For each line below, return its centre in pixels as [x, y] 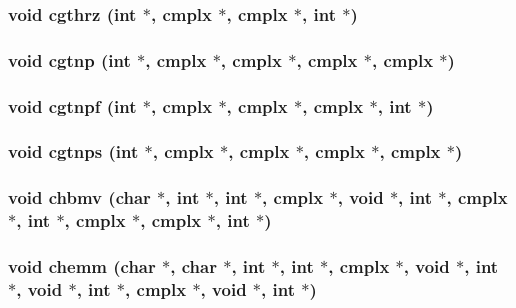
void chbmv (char [79, 197]
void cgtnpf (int [72, 105]
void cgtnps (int [73, 151]
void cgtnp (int [69, 59]
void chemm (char [82, 266]
